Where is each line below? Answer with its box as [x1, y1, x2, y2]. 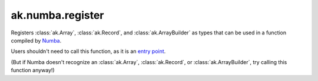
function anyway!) [11, 67, 55, 74]
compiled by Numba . [11, 37, 62, 44]
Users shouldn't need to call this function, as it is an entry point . [11, 48, 166, 55]
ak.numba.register [11, 9, 104, 22]
